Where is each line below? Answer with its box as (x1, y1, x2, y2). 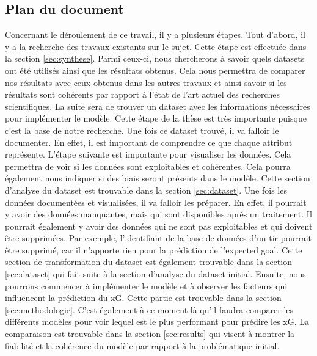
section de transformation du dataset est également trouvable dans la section (5, 255, 292, 268)
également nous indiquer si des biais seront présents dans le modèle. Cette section (5, 172, 310, 184)
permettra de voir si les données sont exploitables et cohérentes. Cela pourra (5, 159, 291, 172)
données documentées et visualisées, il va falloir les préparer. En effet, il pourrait (5, 195, 307, 208)
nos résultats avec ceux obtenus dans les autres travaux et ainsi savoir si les (5, 76, 287, 89)
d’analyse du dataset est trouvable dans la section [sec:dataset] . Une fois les (5, 183, 287, 196)
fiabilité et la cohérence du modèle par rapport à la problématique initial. (5, 339, 280, 352)
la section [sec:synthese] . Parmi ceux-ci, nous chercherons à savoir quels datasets (5, 52, 305, 65)
